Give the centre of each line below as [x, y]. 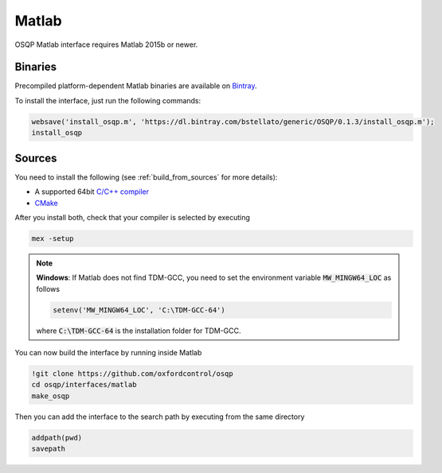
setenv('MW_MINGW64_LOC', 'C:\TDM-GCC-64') [139, 310]
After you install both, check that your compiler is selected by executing [133, 217]
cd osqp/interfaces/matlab [84, 385]
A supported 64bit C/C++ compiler [92, 192]
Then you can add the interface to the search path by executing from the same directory [160, 417]
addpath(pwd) [57, 438]
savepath [49, 449]
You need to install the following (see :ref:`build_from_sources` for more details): [146, 177]
